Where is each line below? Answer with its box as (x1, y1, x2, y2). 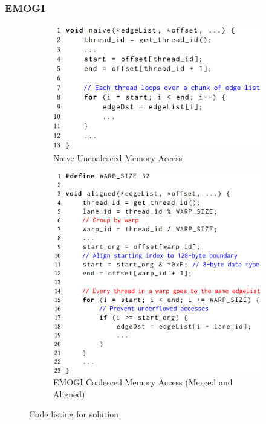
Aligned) (53, 387, 85, 400)
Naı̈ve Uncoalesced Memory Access (53, 151, 183, 164)
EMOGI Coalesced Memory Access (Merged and (53, 376, 233, 388)
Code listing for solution (29, 408, 118, 420)
